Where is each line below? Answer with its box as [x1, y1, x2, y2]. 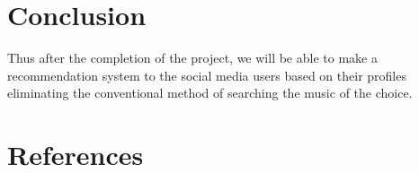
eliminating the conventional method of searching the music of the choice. [7, 83, 413, 102]
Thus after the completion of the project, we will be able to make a [7, 48, 378, 67]
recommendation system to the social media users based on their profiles [7, 65, 406, 84]
